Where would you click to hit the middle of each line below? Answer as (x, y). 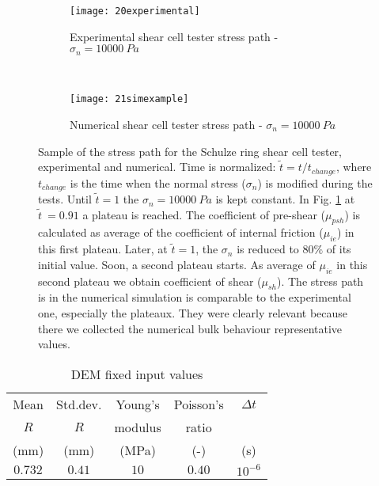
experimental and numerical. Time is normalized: (157, 167)
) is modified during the (315, 182)
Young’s (138, 404)
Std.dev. (79, 404)
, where (354, 167)
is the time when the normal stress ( (158, 182)
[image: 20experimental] (135, 11)
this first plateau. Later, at (103, 249)
